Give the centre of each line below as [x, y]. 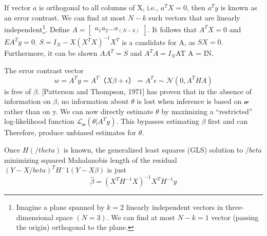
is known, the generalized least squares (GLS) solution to [153, 149]
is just [117, 170]
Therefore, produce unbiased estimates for [70, 132]
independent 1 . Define [37, 28]
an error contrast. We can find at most [65, 17]
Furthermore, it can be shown [51, 53]
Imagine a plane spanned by [60, 207]
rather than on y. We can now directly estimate [79, 111]
